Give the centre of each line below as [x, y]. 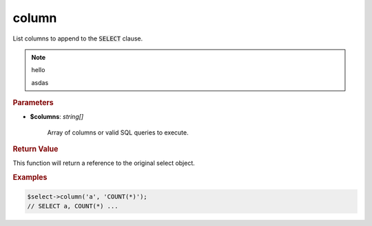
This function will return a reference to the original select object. [104, 163]
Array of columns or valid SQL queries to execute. [118, 132]
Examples [30, 177]
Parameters [33, 103]
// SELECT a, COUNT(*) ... [73, 206]
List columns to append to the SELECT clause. [78, 38]
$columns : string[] [57, 117]
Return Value [35, 149]
